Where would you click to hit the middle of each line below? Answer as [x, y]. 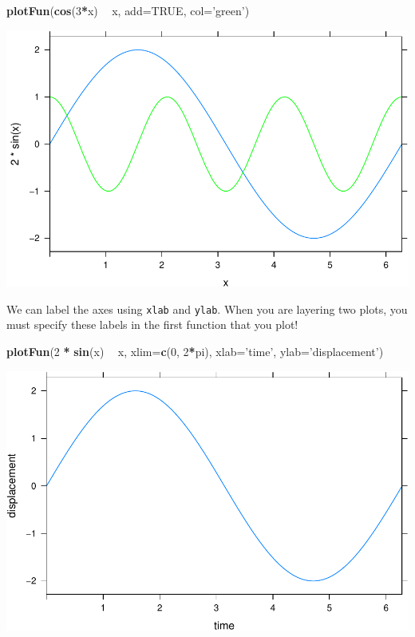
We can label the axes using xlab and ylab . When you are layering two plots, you [207, 309]
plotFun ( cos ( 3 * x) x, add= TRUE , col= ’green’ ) [128, 10]
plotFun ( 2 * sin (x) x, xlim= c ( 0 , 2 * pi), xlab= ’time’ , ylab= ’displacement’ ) [195, 351]
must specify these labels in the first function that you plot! [152, 324]
